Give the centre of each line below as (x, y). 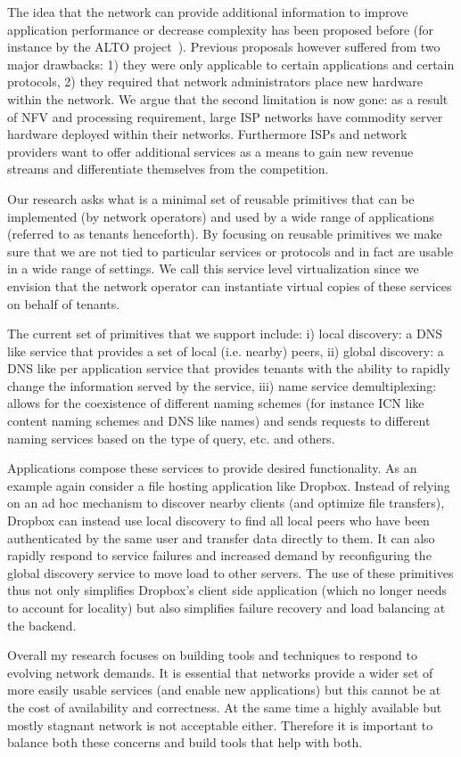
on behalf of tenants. (64, 303)
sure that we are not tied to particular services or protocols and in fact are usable (230, 251)
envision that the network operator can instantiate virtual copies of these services (230, 285)
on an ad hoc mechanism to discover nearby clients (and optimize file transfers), (226, 503)
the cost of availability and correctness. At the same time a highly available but (225, 707)
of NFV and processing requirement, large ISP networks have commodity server (225, 116)
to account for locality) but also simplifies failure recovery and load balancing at (226, 607)
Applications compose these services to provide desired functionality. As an (212, 468)
